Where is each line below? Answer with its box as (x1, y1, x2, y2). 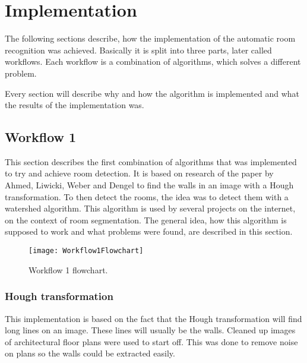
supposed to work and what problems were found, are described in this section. (5, 225, 293, 238)
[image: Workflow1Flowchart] (29, 247, 144, 255)
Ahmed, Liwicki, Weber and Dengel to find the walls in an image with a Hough (5, 179, 294, 191)
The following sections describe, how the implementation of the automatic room (5, 32, 296, 45)
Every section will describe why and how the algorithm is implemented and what (5, 87, 299, 99)
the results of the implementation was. (5, 99, 144, 111)
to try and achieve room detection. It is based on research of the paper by (5, 167, 274, 179)
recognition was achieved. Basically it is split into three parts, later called (5, 43, 272, 56)
